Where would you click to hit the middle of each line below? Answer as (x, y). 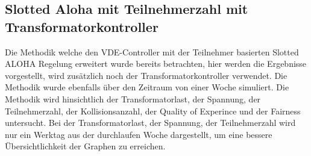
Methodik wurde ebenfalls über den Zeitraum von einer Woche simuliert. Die (147, 87)
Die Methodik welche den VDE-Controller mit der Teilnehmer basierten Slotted (152, 51)
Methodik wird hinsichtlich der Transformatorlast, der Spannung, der (133, 98)
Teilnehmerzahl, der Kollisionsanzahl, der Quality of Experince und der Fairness (153, 111)
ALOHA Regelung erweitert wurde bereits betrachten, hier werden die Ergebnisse (156, 64)
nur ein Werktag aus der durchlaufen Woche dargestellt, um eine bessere (139, 134)
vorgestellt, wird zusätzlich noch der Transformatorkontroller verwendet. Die (146, 75)
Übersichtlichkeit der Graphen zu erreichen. (85, 146)
